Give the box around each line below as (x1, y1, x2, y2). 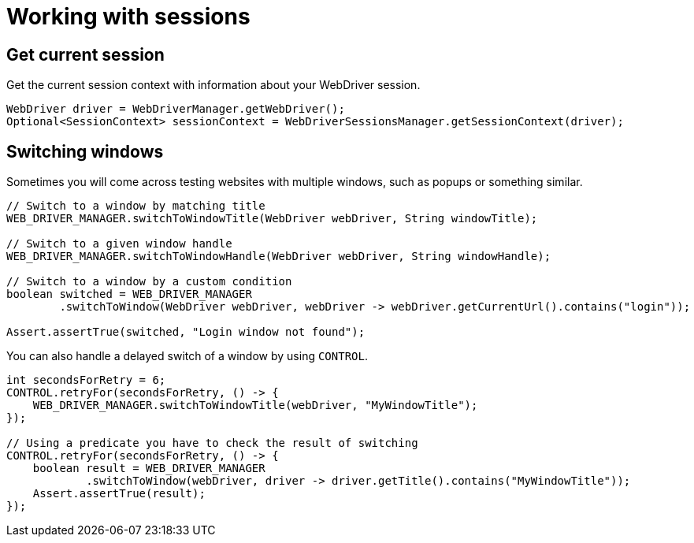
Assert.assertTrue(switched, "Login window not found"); (6, 325, 366, 339)
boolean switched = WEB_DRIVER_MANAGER (6, 288, 252, 301)
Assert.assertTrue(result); (32, 487, 206, 500)
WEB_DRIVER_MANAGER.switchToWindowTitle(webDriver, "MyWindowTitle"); (32, 399, 478, 412)
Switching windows (6, 141, 164, 162)
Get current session (6, 44, 165, 65)
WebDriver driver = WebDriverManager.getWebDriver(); (6, 102, 345, 116)
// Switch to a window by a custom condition (6, 275, 292, 288)
